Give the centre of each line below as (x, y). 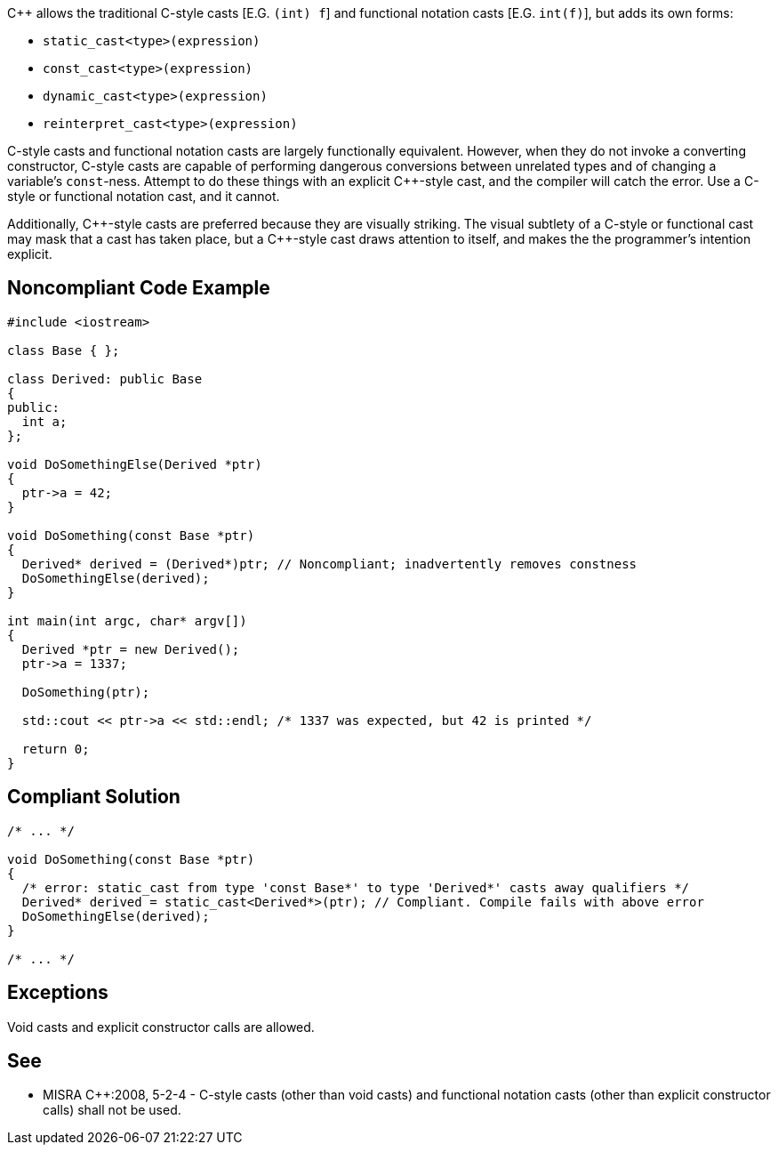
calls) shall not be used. (112, 1110)
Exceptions (58, 993)
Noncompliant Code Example (139, 288)
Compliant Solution (94, 797)
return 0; (56, 749)
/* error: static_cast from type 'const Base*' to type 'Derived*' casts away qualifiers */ (356, 887)
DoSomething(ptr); (86, 692)
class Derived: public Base (105, 379)
